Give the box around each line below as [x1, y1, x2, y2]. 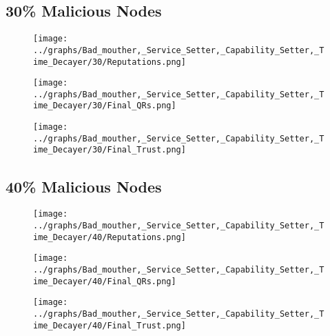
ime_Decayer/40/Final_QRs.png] [33, 276, 176, 286]
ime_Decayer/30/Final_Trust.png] [33, 145, 186, 155]
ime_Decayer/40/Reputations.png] [33, 232, 186, 242]
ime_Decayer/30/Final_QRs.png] [33, 101, 176, 111]
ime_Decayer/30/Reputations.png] [33, 57, 186, 67]
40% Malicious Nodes [6, 175, 162, 197]
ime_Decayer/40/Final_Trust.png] [33, 320, 186, 330]
